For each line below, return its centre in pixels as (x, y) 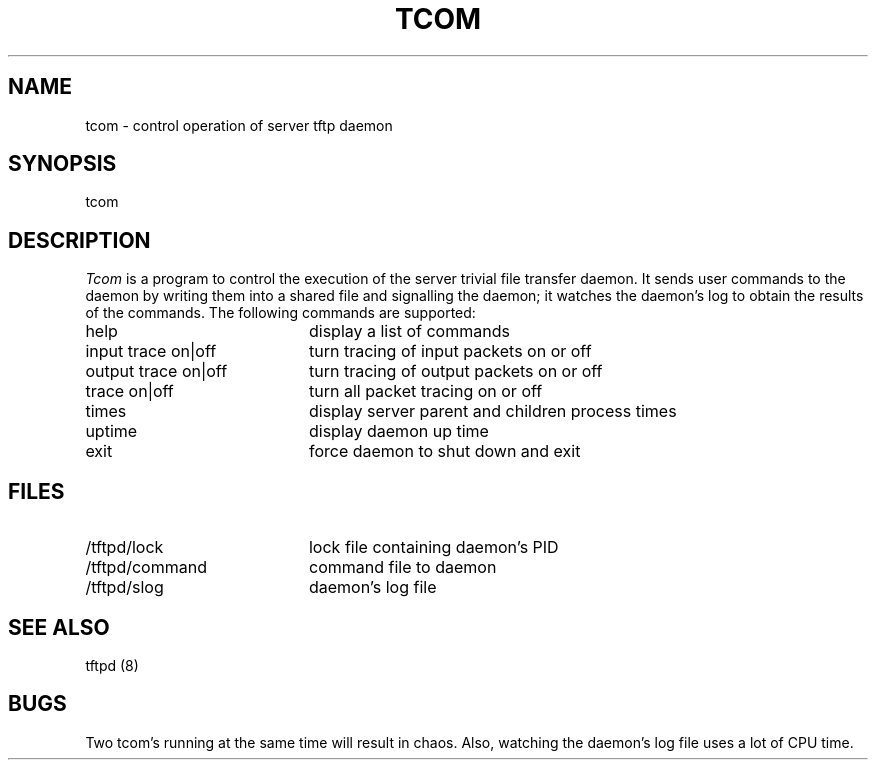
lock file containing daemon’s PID (433, 547)
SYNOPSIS (62, 164)
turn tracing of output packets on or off (455, 371)
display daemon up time (398, 431)
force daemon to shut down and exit (444, 451)
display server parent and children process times (492, 411)
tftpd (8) (112, 665)
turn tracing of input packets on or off (450, 351)
